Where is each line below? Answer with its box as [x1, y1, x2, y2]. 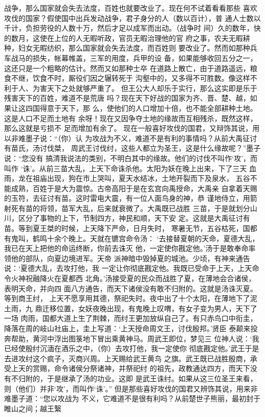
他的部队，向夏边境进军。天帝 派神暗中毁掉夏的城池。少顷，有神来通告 [11, 252, 250, 263]
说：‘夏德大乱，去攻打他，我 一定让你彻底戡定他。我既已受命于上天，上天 [4, 263, 252, 273]
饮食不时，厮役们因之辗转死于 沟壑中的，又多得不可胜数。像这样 [32, 73, 250, 83]
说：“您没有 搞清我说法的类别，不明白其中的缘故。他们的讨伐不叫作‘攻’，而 [4, 152, 258, 163]
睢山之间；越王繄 [4, 403, 61, 413]
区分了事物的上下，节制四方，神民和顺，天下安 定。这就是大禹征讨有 [18, 213, 250, 223]
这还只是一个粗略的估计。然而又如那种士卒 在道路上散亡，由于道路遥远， [4, 62, 250, 73]
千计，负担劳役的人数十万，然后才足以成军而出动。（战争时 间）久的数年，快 [4, 22, 261, 33]
